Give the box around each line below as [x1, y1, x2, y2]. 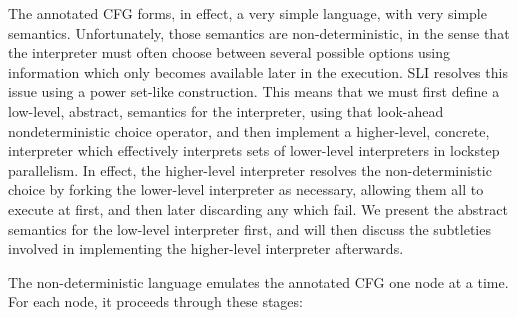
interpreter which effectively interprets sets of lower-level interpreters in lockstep [8, 140, 500, 161]
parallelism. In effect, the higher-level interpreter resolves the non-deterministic [8, 159, 492, 180]
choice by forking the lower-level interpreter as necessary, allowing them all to [8, 179, 484, 200]
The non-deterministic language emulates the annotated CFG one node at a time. [8, 271, 509, 292]
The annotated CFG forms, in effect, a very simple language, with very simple [8, 3, 487, 23]
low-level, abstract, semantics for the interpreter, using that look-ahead [8, 100, 444, 121]
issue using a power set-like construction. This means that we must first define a [8, 81, 500, 102]
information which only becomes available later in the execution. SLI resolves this [8, 61, 508, 82]
